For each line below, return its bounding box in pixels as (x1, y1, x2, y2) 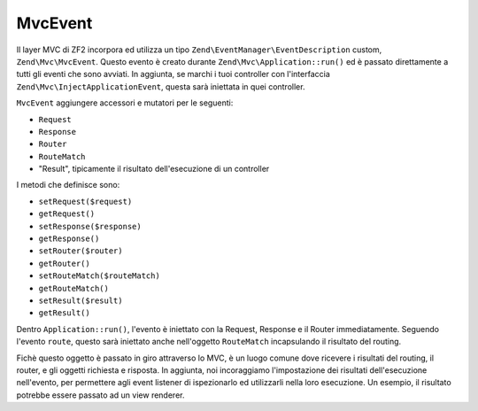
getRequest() (38, 209, 96, 219)
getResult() (38, 308, 90, 318)
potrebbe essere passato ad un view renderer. (16, 390, 185, 400)
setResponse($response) (38, 221, 142, 231)
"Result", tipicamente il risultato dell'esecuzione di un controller (38, 164, 270, 174)
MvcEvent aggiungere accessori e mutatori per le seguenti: (16, 97, 234, 108)
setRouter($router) (38, 246, 123, 256)
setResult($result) (38, 295, 123, 306)
